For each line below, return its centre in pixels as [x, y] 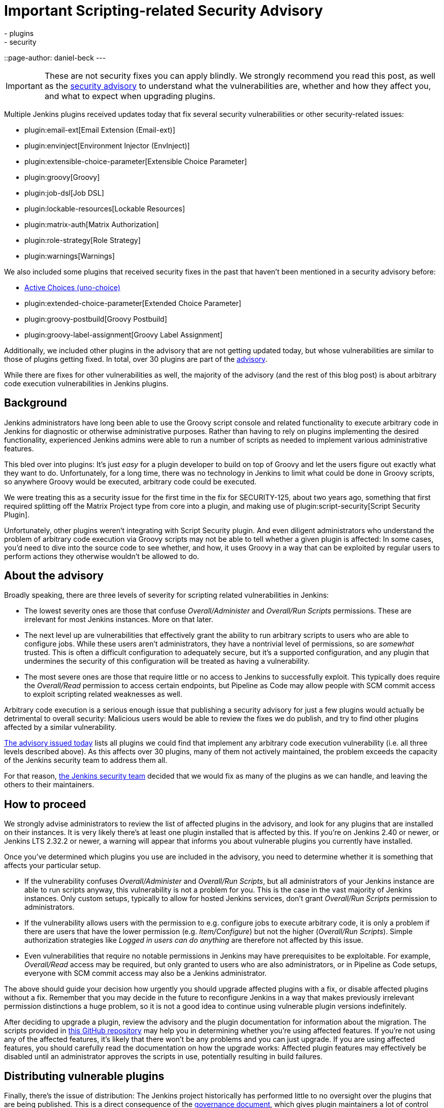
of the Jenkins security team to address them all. [86, 760]
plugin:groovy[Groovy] [62, 177]
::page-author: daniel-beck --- [55, 57]
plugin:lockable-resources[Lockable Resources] [105, 208]
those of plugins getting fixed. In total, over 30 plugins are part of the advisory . [136, 359]
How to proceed [45, 804]
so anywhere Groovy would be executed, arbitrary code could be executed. [130, 481]
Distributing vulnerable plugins [84, 1076]
